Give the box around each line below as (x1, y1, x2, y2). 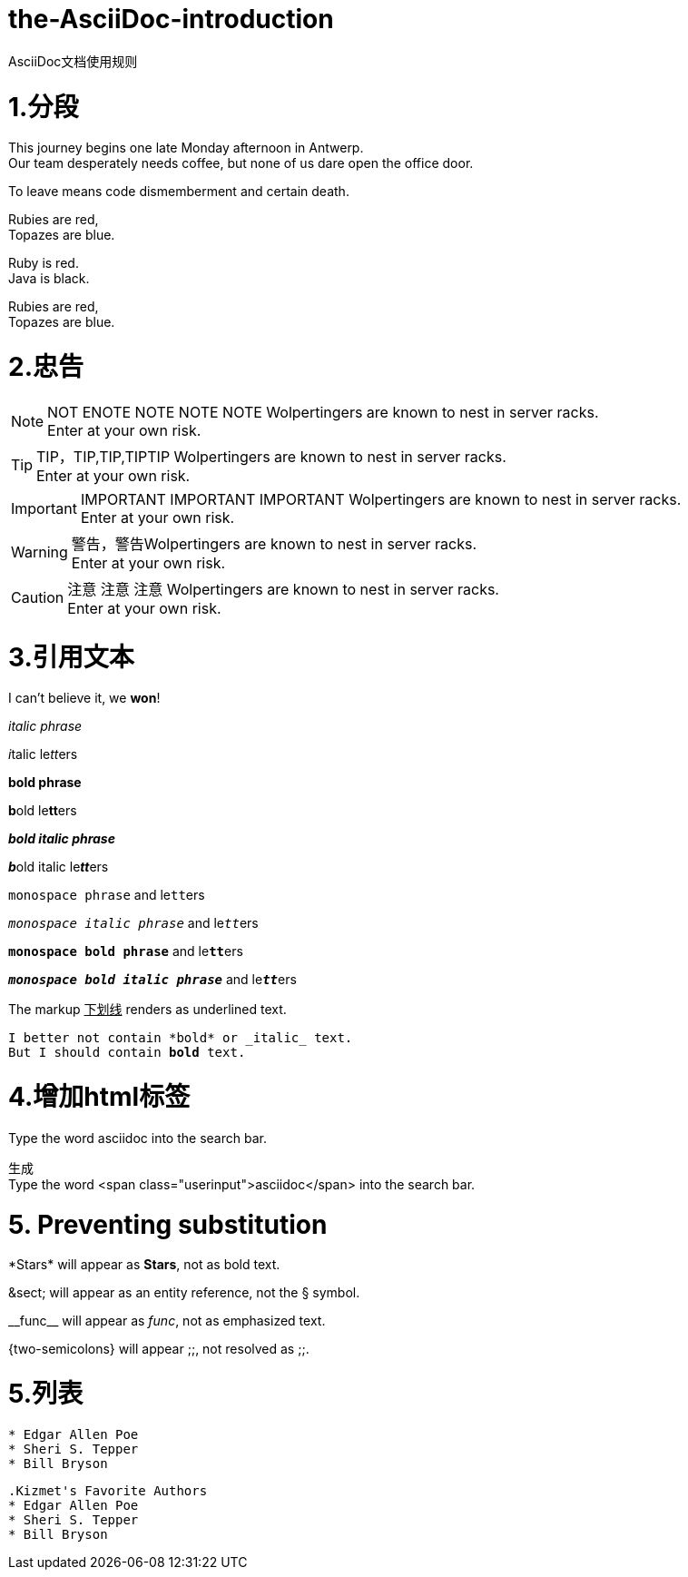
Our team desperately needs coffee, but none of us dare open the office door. (8, 155, 474, 172)
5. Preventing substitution (8, 1208, 328, 1240)
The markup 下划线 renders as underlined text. (8, 1001, 287, 1018)
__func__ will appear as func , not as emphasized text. (8, 1313, 326, 1329)
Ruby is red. (8, 255, 79, 271)
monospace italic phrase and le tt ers (8, 915, 259, 931)
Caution (11, 587, 64, 606)
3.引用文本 (8, 641, 134, 673)
